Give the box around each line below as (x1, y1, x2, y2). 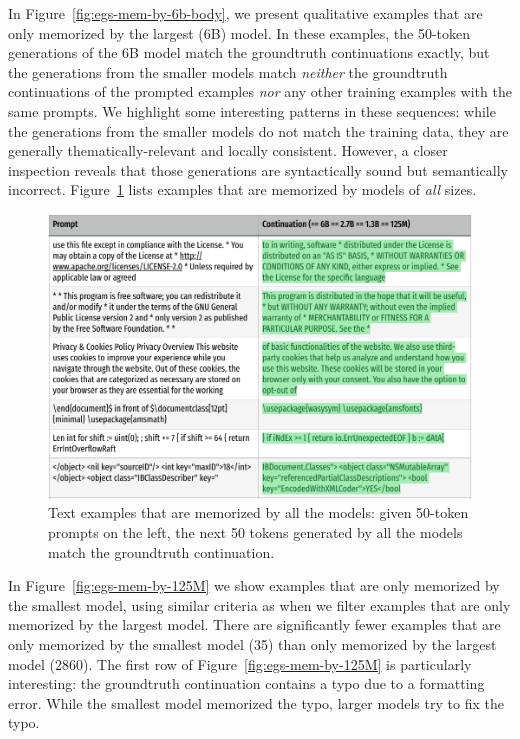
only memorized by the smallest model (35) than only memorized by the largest (8, 633, 497, 654)
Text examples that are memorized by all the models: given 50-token (48, 502, 469, 523)
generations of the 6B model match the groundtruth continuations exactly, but (8, 42, 490, 63)
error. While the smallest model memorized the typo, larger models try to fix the (8, 692, 504, 713)
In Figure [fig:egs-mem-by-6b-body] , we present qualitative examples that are (8, 3, 483, 23)
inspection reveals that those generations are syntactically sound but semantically (8, 159, 508, 180)
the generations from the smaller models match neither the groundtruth (8, 61, 448, 82)
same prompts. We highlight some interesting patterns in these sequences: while (8, 100, 496, 121)
